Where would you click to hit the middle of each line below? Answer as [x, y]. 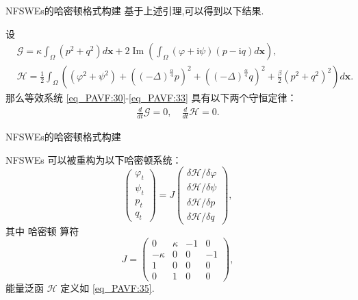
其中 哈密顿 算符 [42, 230]
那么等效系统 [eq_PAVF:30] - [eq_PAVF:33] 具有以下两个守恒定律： [151, 98]
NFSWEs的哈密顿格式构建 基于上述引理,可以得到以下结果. [135, 10]
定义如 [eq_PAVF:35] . [107, 288]
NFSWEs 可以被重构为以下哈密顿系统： [94, 159]
